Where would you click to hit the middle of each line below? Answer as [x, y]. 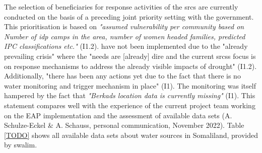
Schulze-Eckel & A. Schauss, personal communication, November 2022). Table [124, 125]
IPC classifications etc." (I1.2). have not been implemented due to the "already [126, 46]
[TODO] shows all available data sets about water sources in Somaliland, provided [131, 135]
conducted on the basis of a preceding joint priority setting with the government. [129, 16]
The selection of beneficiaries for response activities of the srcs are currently [121, 7]
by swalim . [21, 145]
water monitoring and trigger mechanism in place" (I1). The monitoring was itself [130, 85]
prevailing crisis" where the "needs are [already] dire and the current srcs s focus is [130, 56]
